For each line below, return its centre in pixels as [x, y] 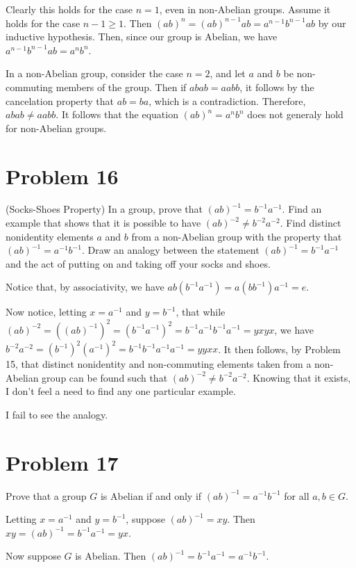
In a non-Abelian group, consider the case [94, 73]
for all [297, 495]
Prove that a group [46, 495]
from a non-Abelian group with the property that [237, 236]
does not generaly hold [295, 114]
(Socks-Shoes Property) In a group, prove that [104, 209]
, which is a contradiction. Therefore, [227, 100]
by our [332, 23]
